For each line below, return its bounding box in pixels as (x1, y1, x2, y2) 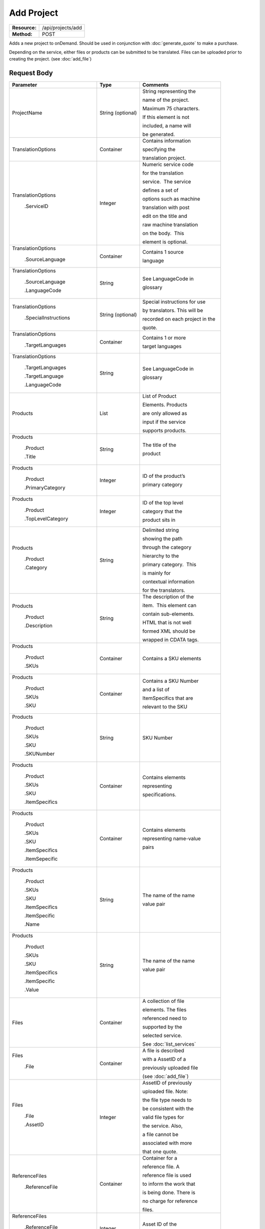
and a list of (142, 686, 170, 693)
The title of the (142, 441, 177, 448)
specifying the (142, 146, 176, 153)
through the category (142, 544, 191, 551)
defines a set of (142, 187, 179, 194)
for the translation (142, 170, 184, 176)
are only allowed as (142, 410, 187, 417)
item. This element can (142, 602, 196, 609)
